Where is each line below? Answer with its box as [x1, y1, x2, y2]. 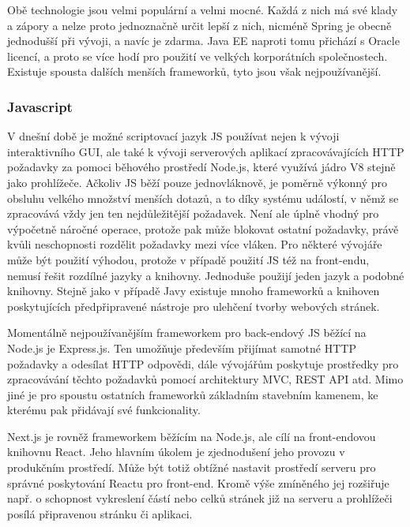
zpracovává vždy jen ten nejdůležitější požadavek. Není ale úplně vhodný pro [7, 205, 379, 222]
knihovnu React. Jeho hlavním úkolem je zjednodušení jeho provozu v [7, 443, 345, 460]
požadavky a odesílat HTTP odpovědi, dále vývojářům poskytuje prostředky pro [7, 355, 399, 372]
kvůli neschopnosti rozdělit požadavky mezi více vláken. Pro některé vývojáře [7, 236, 382, 252]
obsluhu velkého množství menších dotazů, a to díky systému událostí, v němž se [7, 189, 399, 206]
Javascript [7, 96, 73, 116]
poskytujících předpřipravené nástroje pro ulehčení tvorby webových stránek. [7, 297, 380, 314]
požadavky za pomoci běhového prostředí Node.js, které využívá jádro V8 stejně [7, 159, 396, 175]
